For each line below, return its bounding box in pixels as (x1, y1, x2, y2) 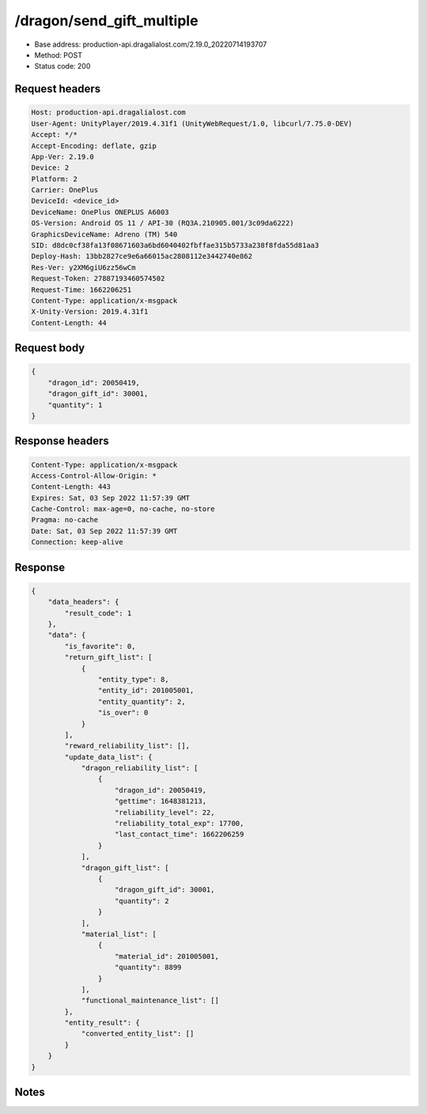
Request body (14, 341, 85, 355)
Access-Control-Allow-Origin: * (31, 471, 157, 480)
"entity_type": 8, (97, 675, 169, 684)
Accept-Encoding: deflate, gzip (31, 141, 157, 150)
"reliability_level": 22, (115, 808, 215, 817)
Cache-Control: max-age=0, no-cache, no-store (31, 505, 215, 513)
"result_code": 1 (64, 608, 132, 617)
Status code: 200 (34, 62, 91, 71)
